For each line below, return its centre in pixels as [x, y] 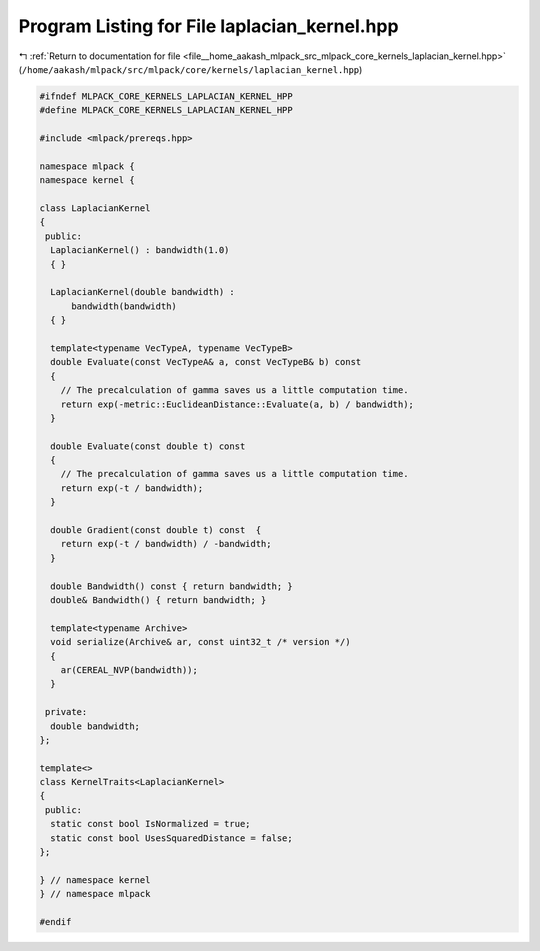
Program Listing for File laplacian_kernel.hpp [208, 26]
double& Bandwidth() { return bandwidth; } [158, 599]
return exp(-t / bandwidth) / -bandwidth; [166, 544]
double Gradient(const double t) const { [156, 530]
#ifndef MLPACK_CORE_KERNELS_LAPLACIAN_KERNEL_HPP [166, 96]
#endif [55, 921]
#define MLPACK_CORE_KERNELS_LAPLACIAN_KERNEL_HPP [166, 110]
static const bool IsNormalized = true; [150, 824]
